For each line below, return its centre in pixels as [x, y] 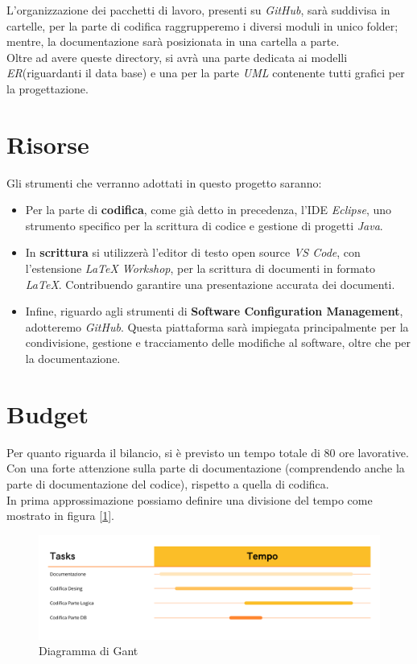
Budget [48, 413]
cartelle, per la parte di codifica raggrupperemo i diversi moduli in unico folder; [202, 25]
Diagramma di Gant [89, 651]
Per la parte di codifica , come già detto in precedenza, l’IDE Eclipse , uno [208, 210]
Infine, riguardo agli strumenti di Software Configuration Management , [214, 311]
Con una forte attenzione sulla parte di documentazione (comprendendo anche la [206, 468]
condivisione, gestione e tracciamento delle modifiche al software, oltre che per [218, 342]
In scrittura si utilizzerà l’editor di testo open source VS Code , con [193, 252]
